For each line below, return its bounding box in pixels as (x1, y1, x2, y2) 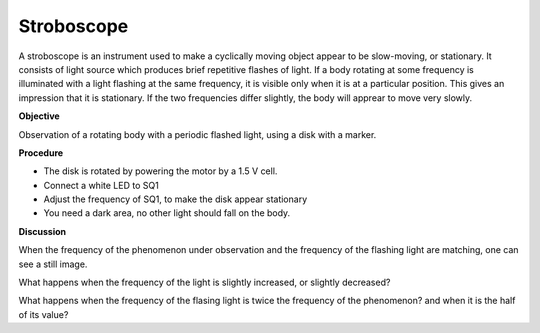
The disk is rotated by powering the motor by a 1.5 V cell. (43, 165, 278, 177)
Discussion (18, 225, 67, 237)
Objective (18, 110, 60, 122)
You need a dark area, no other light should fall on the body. (43, 207, 291, 219)
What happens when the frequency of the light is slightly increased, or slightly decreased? (18, 276, 391, 289)
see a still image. (18, 258, 88, 270)
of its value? (18, 308, 69, 320)
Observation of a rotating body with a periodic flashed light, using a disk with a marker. (18, 128, 377, 140)
